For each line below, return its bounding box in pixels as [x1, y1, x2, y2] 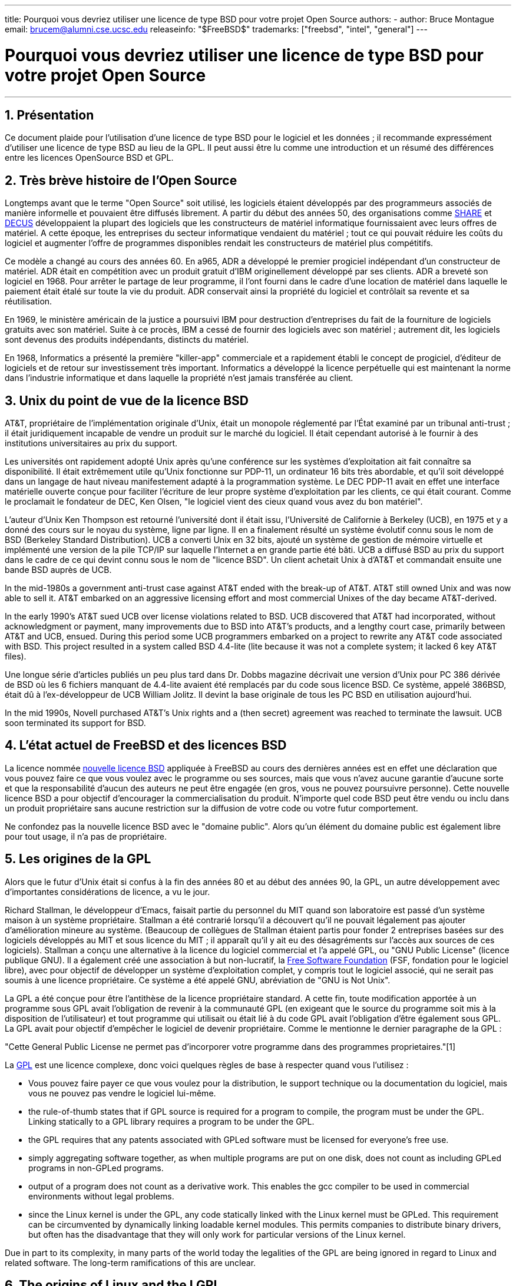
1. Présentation [5, 107, 94, 122]
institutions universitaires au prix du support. [5, 438, 178, 449]
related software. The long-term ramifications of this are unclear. [5, 1257, 256, 1268]
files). [5, 651, 27, 662]
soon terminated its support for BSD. [5, 718, 146, 728]
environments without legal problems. [28, 1191, 174, 1201]
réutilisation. [5, 296, 52, 307]
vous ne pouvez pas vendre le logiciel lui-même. [28, 1088, 216, 1098]
